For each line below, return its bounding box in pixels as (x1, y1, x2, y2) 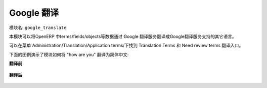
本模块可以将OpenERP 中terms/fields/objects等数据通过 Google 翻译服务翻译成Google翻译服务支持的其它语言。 (9, 33, 237, 39)
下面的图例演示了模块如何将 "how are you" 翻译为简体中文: (9, 52, 129, 58)
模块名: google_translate (9, 25, 67, 30)
